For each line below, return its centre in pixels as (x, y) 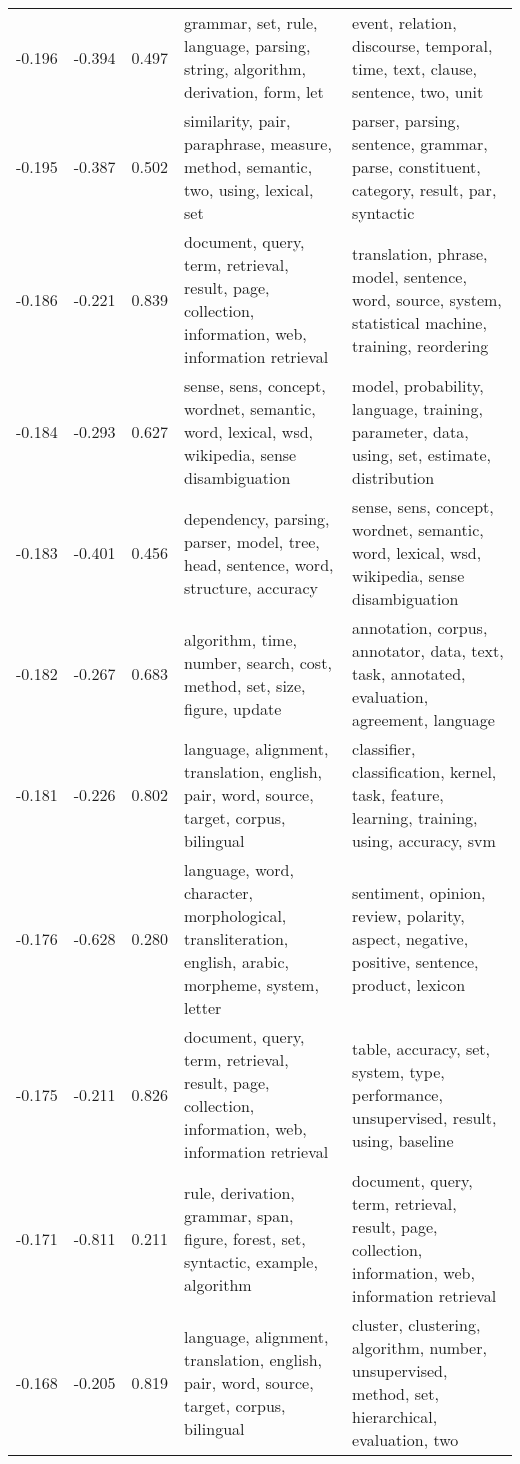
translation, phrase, (420, 253)
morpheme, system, (251, 984)
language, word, (239, 869)
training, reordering (420, 345)
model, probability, (418, 385)
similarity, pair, (237, 120)
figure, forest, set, (245, 1238)
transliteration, (236, 938)
